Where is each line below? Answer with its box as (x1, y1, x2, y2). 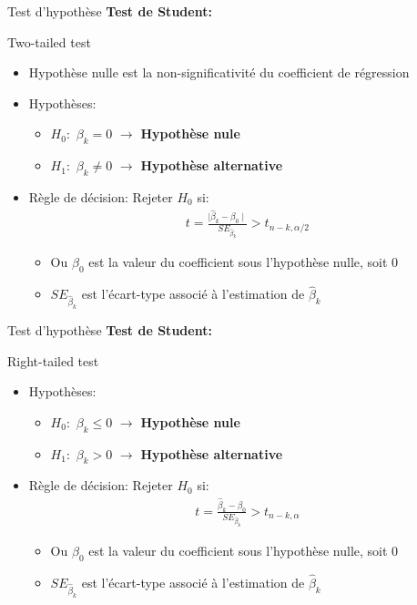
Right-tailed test (7, 351, 99, 370)
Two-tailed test (7, 32, 91, 51)
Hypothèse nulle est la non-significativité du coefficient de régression (28, 63, 410, 82)
